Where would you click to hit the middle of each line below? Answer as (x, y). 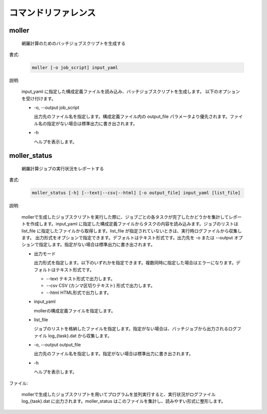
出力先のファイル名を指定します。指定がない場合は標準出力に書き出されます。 (114, 354)
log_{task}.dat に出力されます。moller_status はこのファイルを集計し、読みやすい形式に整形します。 (124, 401)
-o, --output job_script (57, 108)
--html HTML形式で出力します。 (79, 292)
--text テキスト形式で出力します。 (81, 278)
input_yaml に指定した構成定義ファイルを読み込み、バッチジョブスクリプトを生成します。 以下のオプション (131, 92)
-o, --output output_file (57, 345)
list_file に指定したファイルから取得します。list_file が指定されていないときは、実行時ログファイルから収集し (132, 231)
